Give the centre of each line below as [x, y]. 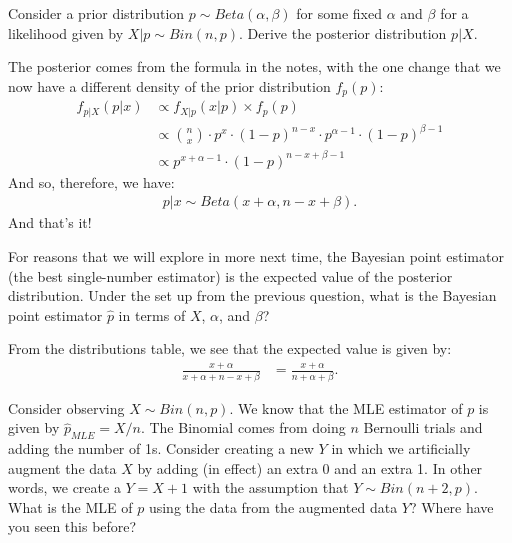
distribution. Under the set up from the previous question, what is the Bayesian [252, 295]
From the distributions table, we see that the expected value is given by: [230, 348]
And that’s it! [50, 222]
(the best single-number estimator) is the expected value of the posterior [230, 275]
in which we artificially [401, 448]
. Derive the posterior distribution [342, 32]
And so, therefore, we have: [91, 181]
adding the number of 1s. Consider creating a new [161, 448]
